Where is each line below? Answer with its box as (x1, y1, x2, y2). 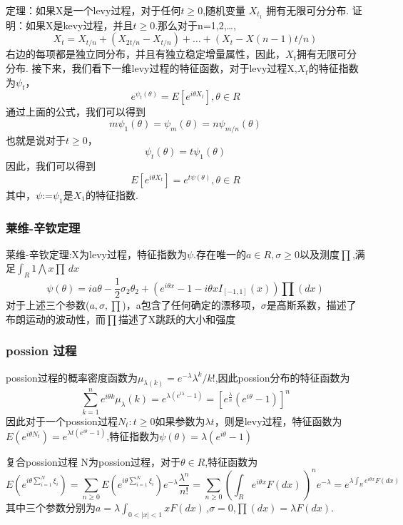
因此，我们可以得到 (6, 158, 96, 173)
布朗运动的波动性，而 (6, 311, 106, 326)
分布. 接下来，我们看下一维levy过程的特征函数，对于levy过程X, (6, 61, 297, 76)
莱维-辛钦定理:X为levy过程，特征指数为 (6, 246, 187, 261)
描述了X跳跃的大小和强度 (118, 311, 236, 326)
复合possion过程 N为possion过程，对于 (6, 454, 180, 469)
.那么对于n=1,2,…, (155, 17, 236, 32)
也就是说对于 (6, 132, 66, 147)
